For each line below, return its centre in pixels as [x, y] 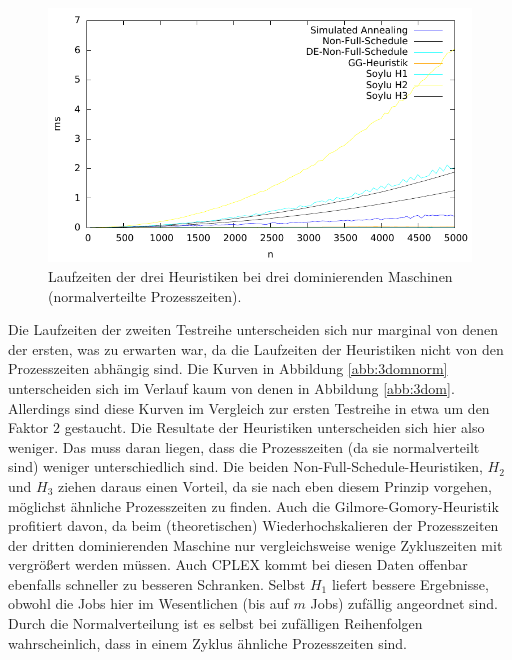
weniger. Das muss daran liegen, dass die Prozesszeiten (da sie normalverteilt [244, 446]
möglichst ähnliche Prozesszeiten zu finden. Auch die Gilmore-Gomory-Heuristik [253, 505]
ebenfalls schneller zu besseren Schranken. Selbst [157, 583]
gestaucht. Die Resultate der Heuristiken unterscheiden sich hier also [274, 427]
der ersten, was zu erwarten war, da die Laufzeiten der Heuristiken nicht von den [256, 348]
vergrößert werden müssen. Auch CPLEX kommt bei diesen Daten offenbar [238, 564]
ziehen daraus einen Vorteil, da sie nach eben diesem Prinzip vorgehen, [275, 485]
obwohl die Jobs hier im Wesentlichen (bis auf [148, 603]
